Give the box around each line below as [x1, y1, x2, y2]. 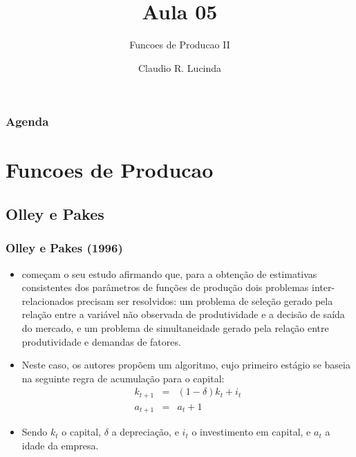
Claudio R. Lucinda [138, 60, 222, 75]
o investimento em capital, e [191, 425, 311, 439]
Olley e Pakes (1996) [6, 239, 123, 257]
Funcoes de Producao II [129, 37, 230, 52]
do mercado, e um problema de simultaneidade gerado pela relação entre [21, 320, 329, 335]
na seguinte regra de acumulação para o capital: [21, 371, 225, 385]
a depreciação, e [111, 425, 179, 439]
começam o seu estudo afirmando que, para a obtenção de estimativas [21, 266, 317, 281]
